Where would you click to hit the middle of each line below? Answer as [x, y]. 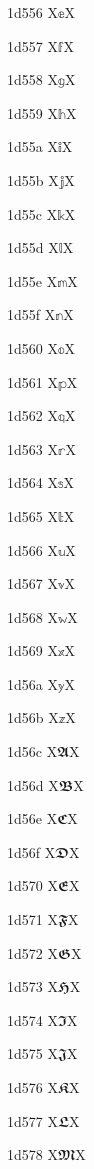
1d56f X [31, 851]
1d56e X [32, 818]
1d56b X [33, 717]
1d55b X [33, 179]
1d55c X [32, 213]
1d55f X [31, 314]
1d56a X [32, 683]
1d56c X [32, 751]
